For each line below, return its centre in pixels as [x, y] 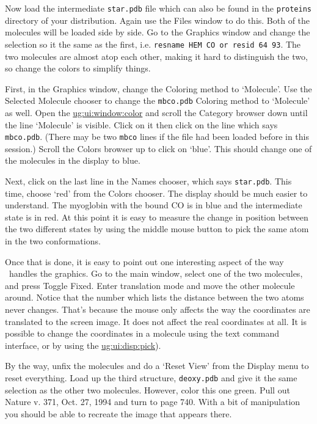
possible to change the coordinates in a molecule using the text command [142, 333]
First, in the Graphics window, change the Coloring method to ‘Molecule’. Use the [158, 88]
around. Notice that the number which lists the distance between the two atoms [155, 297]
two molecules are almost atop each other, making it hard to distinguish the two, [156, 56]
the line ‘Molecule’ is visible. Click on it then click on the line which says [141, 124]
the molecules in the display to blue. [73, 160]
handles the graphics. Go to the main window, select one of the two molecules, [156, 273]
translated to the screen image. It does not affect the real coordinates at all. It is [156, 321]
